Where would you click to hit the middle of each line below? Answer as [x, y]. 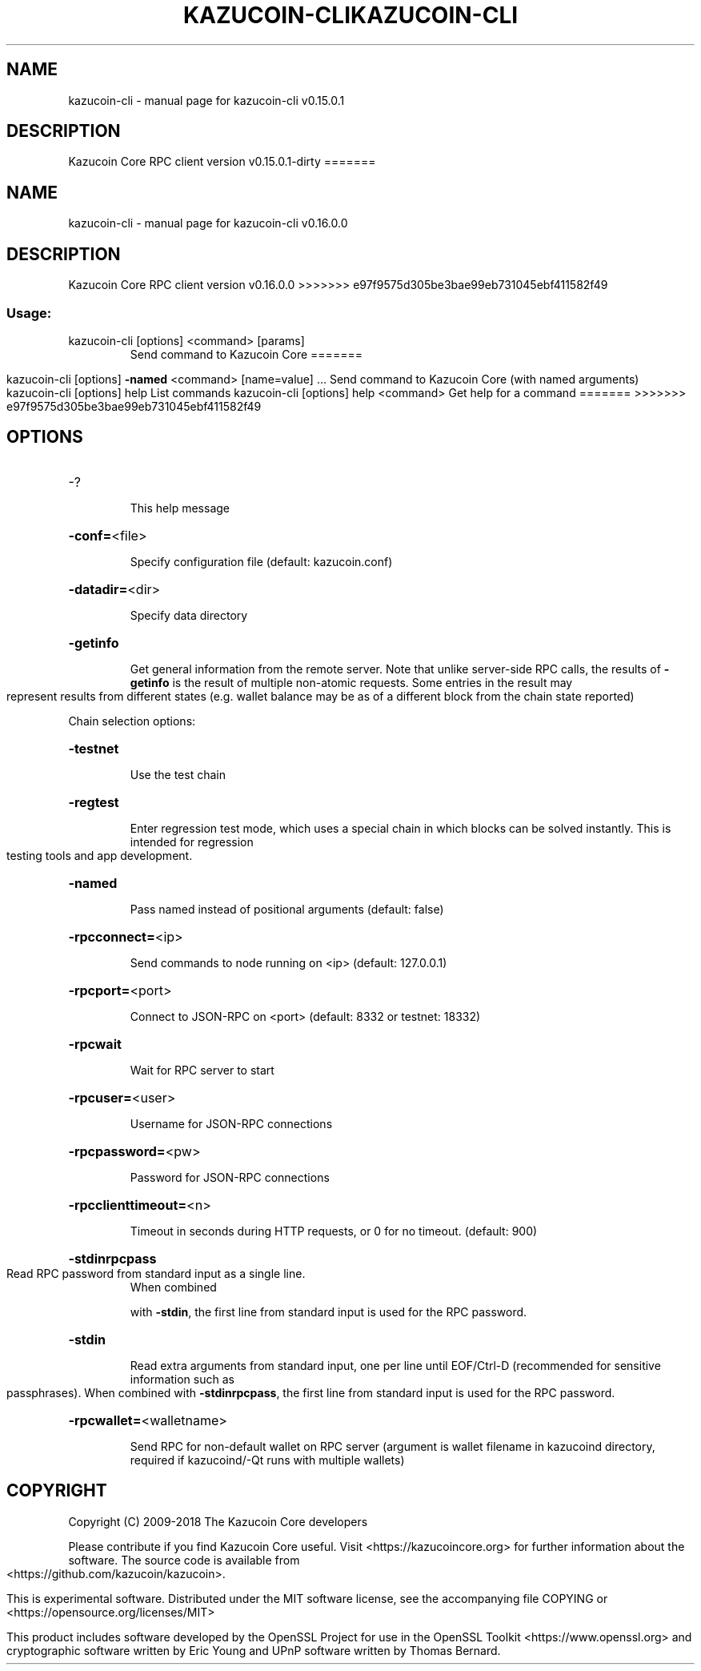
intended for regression [192, 842]
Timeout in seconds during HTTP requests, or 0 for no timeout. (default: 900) [334, 1231]
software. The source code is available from [184, 1560]
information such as [182, 1379]
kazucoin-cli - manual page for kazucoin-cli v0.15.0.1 [206, 100]
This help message [180, 508]
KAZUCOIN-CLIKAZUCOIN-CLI [350, 15]
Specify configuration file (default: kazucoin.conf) [261, 561]
